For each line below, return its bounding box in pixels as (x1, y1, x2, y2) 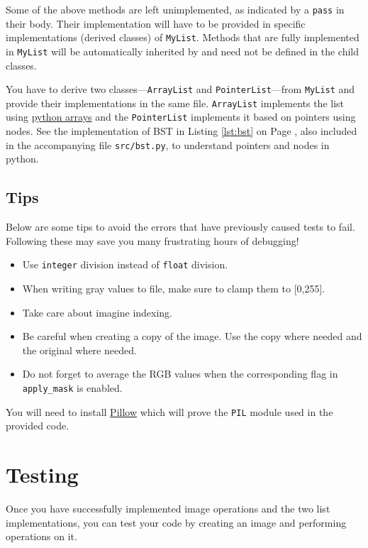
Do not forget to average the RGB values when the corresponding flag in (22, 366, 338, 381)
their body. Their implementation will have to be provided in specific (6, 16, 306, 31)
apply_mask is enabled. (22, 380, 123, 395)
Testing (6, 460, 79, 489)
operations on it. (6, 529, 77, 544)
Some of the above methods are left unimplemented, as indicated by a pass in (6, 2, 345, 16)
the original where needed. (22, 342, 137, 357)
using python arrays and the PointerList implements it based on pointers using (6, 109, 356, 124)
